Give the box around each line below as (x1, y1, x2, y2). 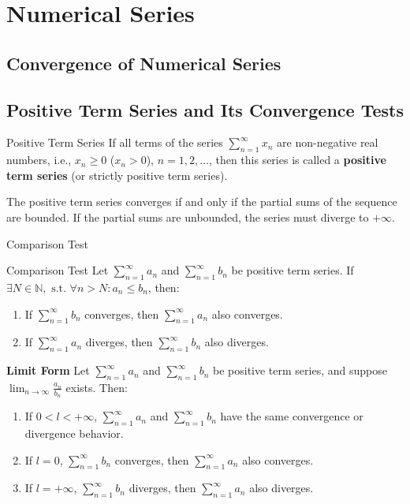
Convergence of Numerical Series (6, 50, 281, 75)
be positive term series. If (231, 262, 354, 278)
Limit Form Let (6, 362, 90, 379)
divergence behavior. (24, 424, 124, 441)
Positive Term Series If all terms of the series (6, 134, 223, 151)
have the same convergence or (220, 408, 363, 424)
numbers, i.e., (6, 151, 72, 168)
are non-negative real (277, 134, 378, 151)
